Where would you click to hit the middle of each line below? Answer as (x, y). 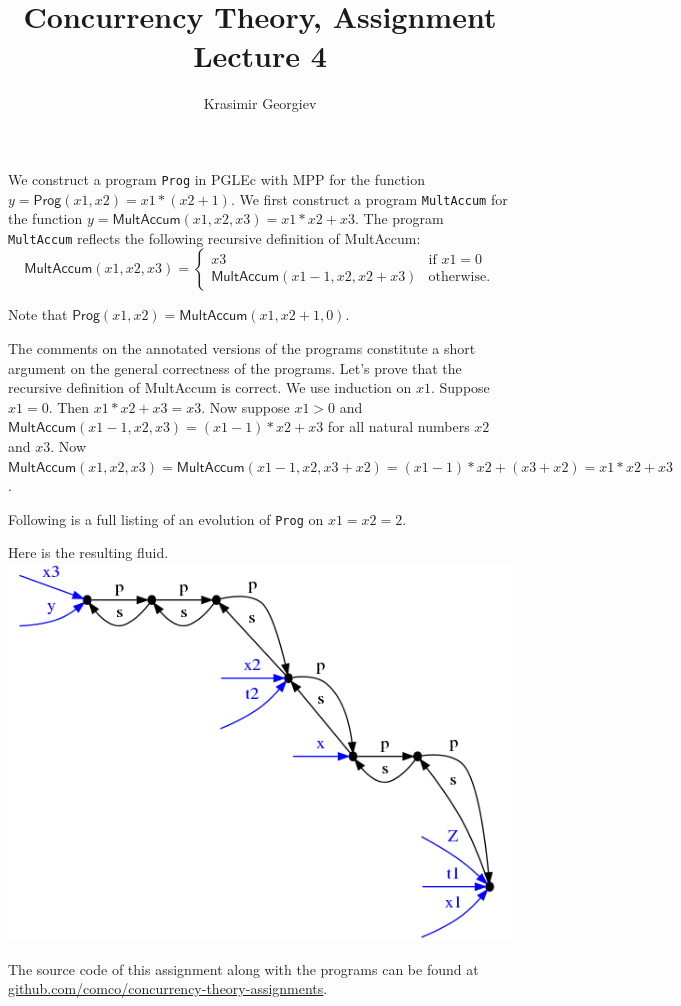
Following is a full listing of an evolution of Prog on (166, 518)
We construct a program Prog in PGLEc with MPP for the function (216, 178)
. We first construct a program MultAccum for (369, 198)
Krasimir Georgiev (260, 103)
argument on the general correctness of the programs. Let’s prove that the (235, 367)
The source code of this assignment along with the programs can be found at (243, 968)
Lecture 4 (260, 55)
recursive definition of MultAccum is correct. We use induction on (210, 387)
